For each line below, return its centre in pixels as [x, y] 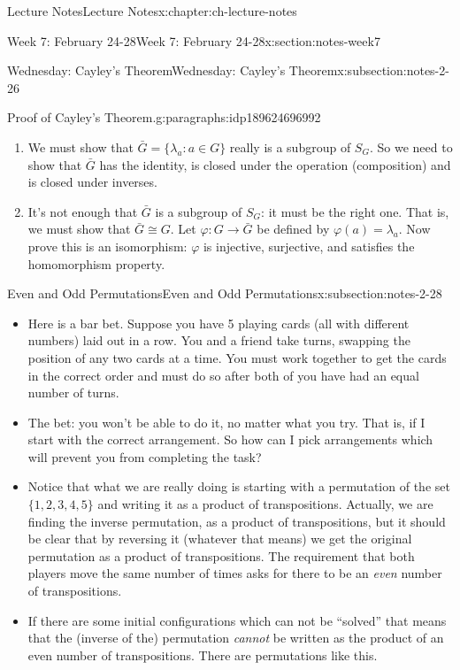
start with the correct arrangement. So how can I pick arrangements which [230, 439]
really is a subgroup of [290, 146]
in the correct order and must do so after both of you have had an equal [223, 375]
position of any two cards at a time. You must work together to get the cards [237, 357]
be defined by [293, 229]
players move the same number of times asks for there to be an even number [235, 573]
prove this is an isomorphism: [107, 246]
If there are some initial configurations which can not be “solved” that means [237, 620]
